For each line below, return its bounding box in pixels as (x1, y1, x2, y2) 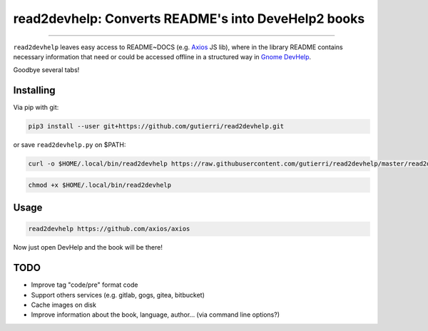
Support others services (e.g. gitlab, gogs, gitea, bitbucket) (31, 290, 205, 299)
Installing (13, 84, 56, 96)
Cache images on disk (31, 300, 96, 310)
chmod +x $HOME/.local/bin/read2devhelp (28, 180, 171, 189)
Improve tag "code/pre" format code (31, 280, 138, 289)
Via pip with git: (13, 103, 59, 112)
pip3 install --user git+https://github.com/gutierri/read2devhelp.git (28, 122, 285, 131)
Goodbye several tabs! (13, 66, 80, 74)
